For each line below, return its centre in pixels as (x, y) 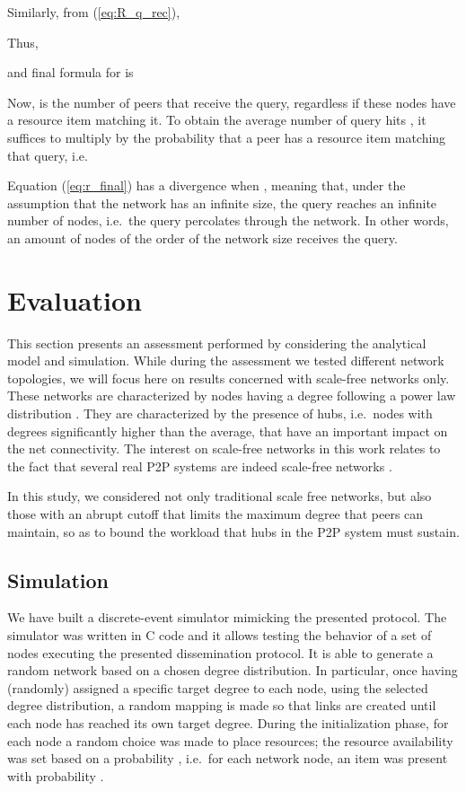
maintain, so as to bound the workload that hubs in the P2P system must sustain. (233, 531)
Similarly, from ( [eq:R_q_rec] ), (94, 12)
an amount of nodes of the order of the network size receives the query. (202, 237)
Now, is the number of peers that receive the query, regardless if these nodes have (232, 102)
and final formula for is (70, 72)
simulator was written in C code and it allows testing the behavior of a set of (220, 634)
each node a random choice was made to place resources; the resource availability (230, 740)
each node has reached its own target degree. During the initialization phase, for (228, 722)
